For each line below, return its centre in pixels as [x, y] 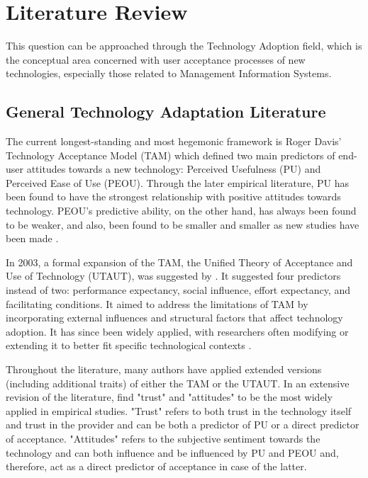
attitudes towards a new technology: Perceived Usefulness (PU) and [174, 169]
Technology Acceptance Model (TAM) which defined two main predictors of [171, 155]
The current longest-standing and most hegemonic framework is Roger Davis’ [174, 141]
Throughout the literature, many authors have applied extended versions [164, 369]
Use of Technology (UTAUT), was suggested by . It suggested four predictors [173, 276]
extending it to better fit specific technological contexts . [129, 345]
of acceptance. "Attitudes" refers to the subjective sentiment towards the [163, 438]
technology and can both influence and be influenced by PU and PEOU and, [172, 452]
